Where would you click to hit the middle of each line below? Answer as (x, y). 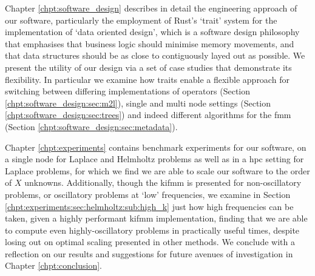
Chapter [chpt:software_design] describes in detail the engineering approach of (151, 8)
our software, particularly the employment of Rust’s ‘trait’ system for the (141, 20)
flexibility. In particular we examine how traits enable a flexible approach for (147, 79)
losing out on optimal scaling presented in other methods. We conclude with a (150, 242)
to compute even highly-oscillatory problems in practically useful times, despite (152, 230)
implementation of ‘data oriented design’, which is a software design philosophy (152, 32)
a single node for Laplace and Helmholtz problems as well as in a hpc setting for (154, 159)
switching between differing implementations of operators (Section (128, 91)
